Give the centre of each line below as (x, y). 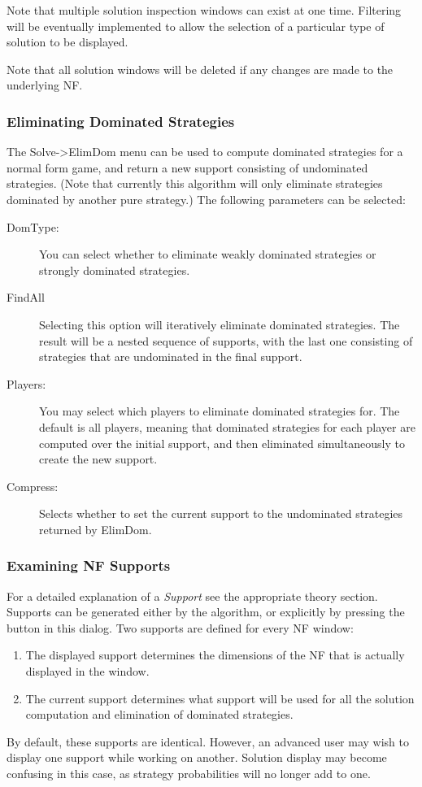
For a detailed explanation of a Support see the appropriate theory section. (192, 596)
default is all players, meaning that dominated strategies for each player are (227, 426)
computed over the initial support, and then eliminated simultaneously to (222, 443)
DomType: (33, 226)
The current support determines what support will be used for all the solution (220, 698)
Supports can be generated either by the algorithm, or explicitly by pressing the (206, 612)
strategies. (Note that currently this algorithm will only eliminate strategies (195, 183)
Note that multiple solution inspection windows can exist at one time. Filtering (204, 10)
